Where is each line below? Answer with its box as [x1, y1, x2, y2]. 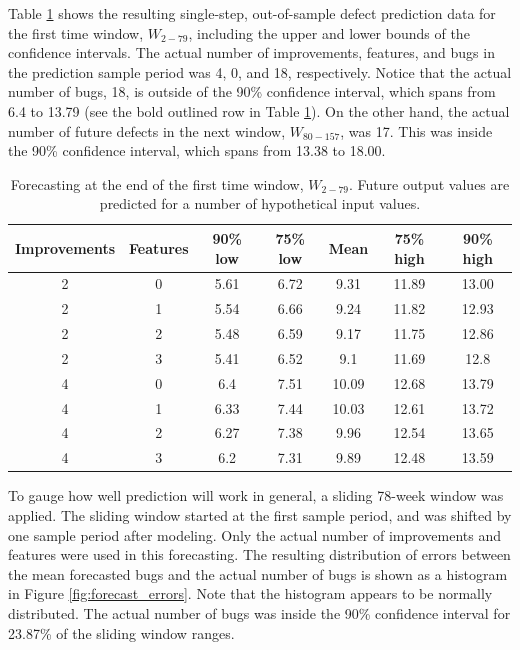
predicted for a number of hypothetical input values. [99, 193, 421, 214]
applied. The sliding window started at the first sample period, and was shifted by [8, 504, 512, 525]
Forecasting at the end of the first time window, [10, 173, 304, 194]
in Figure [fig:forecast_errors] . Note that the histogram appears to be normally [8, 583, 493, 604]
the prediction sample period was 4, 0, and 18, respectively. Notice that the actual [8, 61, 512, 82]
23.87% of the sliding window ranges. [8, 622, 235, 643]
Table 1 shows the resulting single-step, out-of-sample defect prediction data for [8, 3, 496, 23]
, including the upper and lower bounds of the [188, 22, 470, 43]
